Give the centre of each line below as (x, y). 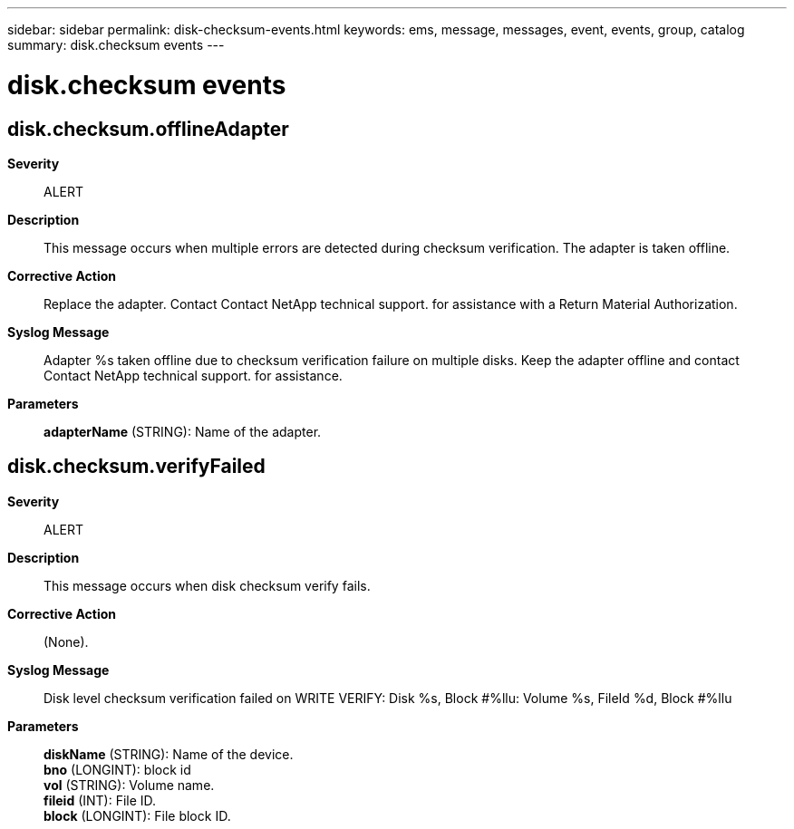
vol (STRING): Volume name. (129, 785)
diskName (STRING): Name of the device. (169, 754)
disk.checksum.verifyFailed (136, 467)
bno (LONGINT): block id (117, 769)
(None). (66, 641)
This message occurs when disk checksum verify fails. (207, 585)
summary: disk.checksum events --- (116, 45)
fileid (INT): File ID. (100, 800)
